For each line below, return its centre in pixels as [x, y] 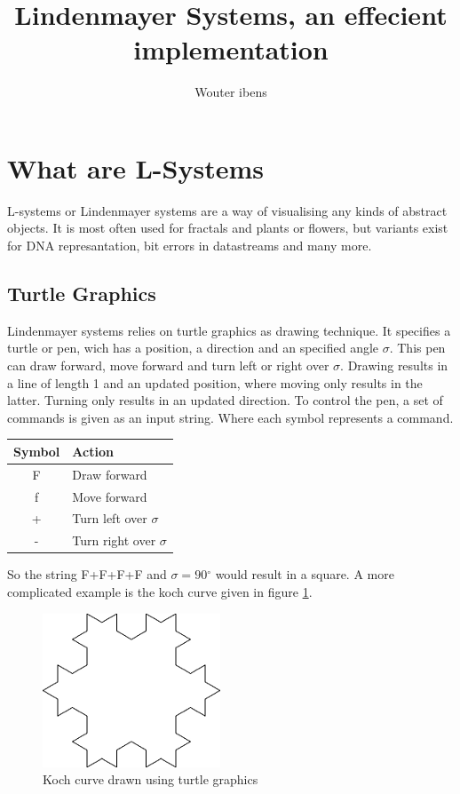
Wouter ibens [231, 92]
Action [93, 451]
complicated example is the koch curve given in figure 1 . [160, 591]
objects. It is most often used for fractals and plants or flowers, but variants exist [228, 228]
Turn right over [114, 540]
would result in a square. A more [305, 574]
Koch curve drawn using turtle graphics [151, 779]
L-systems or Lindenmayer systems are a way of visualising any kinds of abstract [227, 210]
